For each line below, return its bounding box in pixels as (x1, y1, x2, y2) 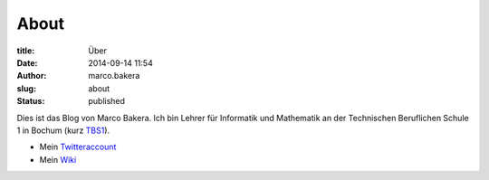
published (88, 96, 126, 107)
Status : (16, 96, 45, 107)
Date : (16, 57, 38, 68)
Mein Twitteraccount (39, 141, 117, 153)
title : (16, 45, 35, 56)
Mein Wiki (39, 154, 77, 165)
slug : (16, 82, 36, 94)
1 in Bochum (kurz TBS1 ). (16, 125, 110, 136)
